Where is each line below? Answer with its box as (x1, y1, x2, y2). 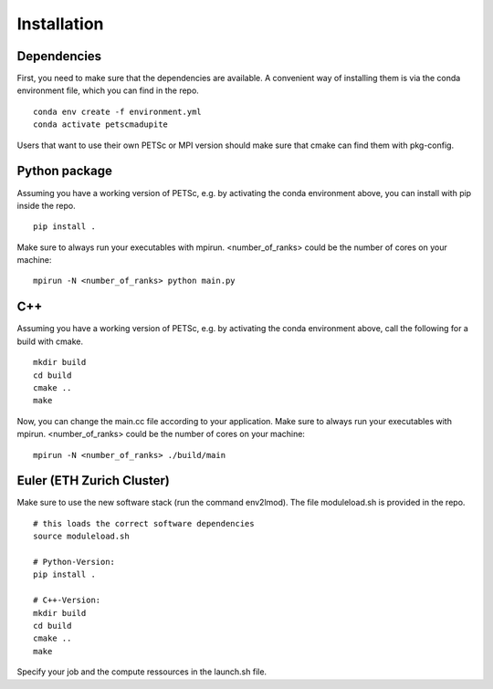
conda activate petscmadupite (33, 120, 169, 130)
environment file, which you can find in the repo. (16, 85, 200, 96)
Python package (16, 163, 113, 179)
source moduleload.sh (33, 531, 130, 542)
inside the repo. (16, 200, 77, 211)
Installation (16, 14, 104, 34)
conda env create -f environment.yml (33, 106, 203, 117)
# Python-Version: (33, 557, 116, 567)
